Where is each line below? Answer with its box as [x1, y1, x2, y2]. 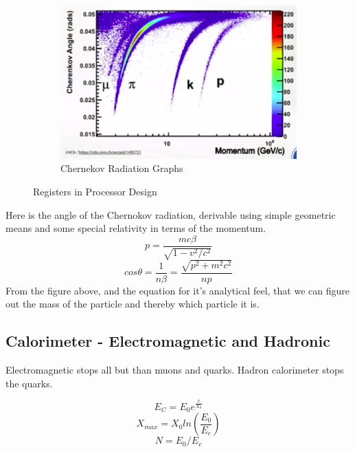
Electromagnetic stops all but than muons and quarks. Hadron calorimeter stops [5, 363, 344, 377]
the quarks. [5, 376, 53, 390]
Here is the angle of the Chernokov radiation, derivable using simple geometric [5, 207, 336, 222]
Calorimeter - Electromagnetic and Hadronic [5, 330, 330, 352]
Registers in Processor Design [33, 184, 157, 198]
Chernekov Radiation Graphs [60, 161, 183, 175]
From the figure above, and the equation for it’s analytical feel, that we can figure [5, 283, 350, 297]
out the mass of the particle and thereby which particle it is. [5, 297, 260, 311]
